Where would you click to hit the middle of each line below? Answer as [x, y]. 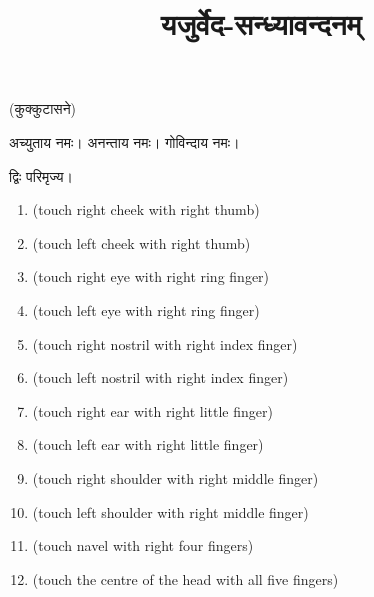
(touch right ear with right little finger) [152, 410]
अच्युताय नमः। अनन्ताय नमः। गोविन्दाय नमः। [124, 141]
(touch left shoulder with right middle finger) [170, 511]
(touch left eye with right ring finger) [146, 309]
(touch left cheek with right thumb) [141, 242]
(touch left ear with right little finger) [148, 444]
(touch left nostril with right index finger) [160, 377]
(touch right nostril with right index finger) [165, 343]
